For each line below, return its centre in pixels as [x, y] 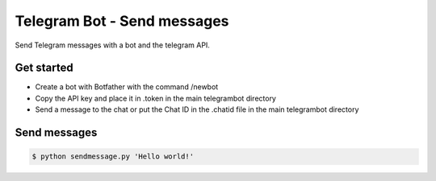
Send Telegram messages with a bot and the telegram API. [112, 45]
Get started [44, 68]
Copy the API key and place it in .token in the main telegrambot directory [155, 98]
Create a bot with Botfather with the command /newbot [127, 87]
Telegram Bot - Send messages [122, 21]
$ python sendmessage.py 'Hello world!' [113, 156]
